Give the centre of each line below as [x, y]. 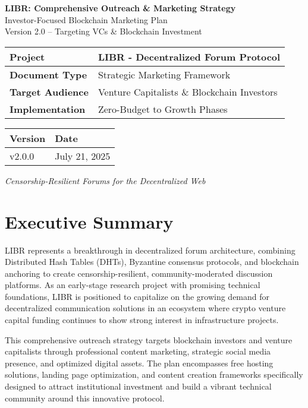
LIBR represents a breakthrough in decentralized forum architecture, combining [150, 250]
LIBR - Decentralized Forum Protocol [189, 56]
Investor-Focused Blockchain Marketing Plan [86, 19]
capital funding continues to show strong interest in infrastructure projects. [142, 320]
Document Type [48, 74]
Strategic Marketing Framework [164, 74]
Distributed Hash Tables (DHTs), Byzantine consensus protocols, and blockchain [152, 262]
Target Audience [49, 91]
